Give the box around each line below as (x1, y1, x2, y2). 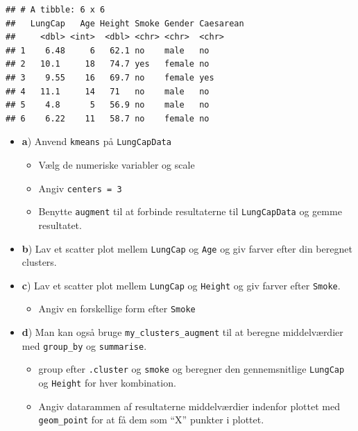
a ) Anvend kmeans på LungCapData (22, 134, 171, 149)
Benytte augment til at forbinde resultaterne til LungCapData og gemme (38, 204, 342, 219)
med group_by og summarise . (22, 338, 147, 353)
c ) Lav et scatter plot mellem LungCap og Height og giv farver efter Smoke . (22, 278, 341, 292)
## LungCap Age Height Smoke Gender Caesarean (6, 18, 244, 28)
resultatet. (38, 217, 82, 232)
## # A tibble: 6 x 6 (6, 5, 105, 15)
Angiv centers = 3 (38, 180, 122, 195)
